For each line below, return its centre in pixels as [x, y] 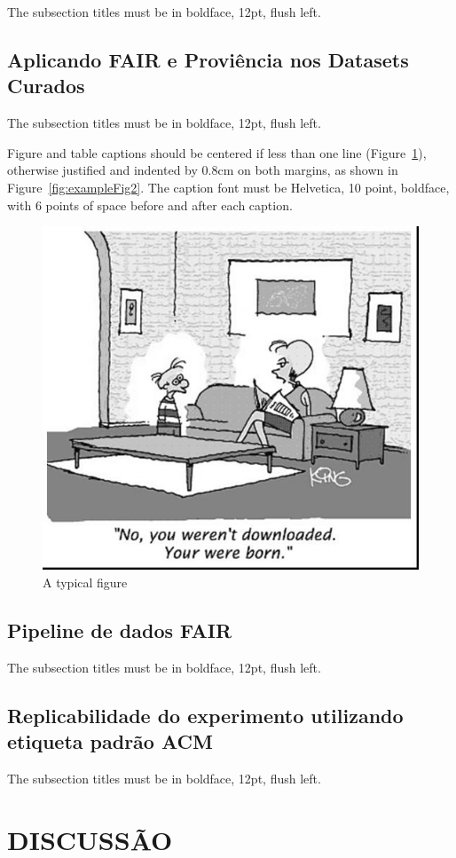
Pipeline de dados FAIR [120, 630]
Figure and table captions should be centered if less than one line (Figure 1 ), [217, 152]
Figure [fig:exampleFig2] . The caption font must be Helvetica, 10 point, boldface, [228, 187]
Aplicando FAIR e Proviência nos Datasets [208, 59]
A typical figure [85, 582]
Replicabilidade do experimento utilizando [205, 715]
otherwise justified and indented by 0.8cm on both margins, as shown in [203, 170]
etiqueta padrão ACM [110, 740]
